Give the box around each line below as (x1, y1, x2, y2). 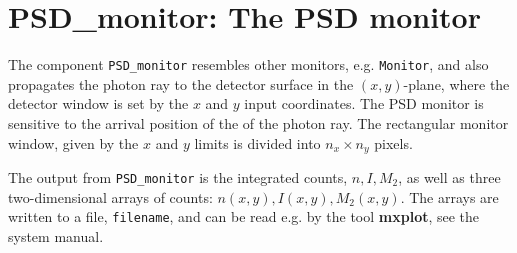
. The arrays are (400, 186, 499, 207)
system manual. (8, 225, 104, 246)
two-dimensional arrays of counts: (8, 186, 213, 207)
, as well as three (398, 167, 501, 188)
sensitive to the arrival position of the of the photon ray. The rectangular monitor (8, 112, 509, 133)
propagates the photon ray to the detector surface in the (8, 73, 354, 94)
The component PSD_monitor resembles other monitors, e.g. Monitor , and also (8, 54, 489, 75)
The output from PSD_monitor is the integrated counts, (8, 167, 348, 188)
